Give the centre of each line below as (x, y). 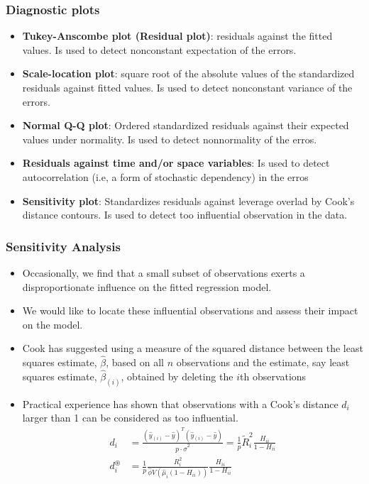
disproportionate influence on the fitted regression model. (147, 286)
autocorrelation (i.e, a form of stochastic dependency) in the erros (165, 176)
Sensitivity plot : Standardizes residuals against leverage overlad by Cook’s (188, 200)
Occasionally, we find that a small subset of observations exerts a (164, 272)
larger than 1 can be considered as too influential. (130, 418)
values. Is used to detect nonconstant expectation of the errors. (159, 49)
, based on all (135, 362)
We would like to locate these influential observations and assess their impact (190, 310)
